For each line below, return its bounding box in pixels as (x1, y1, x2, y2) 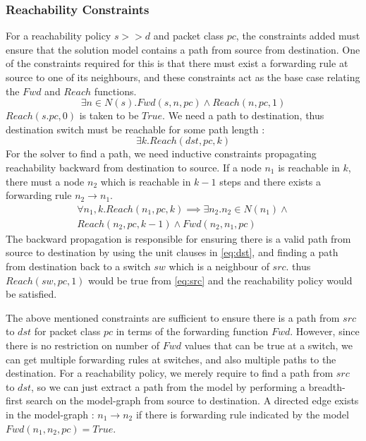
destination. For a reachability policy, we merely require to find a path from (6, 366, 334, 380)
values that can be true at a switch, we (184, 337, 353, 352)
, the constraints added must (236, 28, 360, 43)
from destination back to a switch (6, 259, 151, 273)
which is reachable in (100, 174, 191, 188)
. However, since (290, 324, 360, 339)
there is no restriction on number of (6, 337, 160, 352)
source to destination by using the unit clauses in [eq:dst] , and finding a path (6, 245, 338, 260)
